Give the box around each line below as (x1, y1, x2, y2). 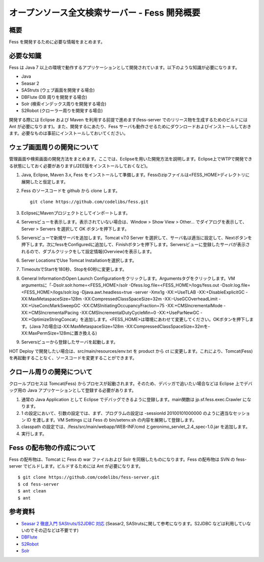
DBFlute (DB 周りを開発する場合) (21, 94, 88, 100)
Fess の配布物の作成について (9, 443, 96, 452)
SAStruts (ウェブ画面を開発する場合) (21, 87, 95, 93)
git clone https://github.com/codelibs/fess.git (30, 199, 149, 205)
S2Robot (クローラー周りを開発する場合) (21, 108, 103, 113)
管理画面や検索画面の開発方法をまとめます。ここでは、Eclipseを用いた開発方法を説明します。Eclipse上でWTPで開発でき (9, 156, 253, 162)
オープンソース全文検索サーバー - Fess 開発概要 (9, 7, 200, 18)
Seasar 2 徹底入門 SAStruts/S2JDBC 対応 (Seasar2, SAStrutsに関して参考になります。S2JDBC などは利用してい (21, 520, 247, 526)
